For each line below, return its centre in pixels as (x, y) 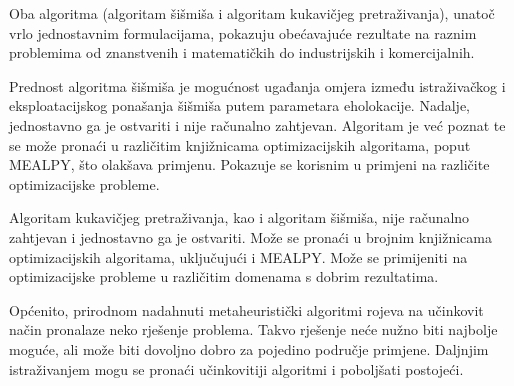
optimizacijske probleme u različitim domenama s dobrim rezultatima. (224, 276)
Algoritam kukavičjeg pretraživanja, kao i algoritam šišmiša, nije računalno (239, 217)
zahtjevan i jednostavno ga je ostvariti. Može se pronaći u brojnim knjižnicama (250, 236)
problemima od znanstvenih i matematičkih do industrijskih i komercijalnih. (242, 52)
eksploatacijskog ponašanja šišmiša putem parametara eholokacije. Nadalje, (239, 105)
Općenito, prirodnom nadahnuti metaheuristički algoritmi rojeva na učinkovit (246, 309)
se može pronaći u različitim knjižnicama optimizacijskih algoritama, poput (240, 144)
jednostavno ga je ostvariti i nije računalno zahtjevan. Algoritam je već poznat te (257, 124)
